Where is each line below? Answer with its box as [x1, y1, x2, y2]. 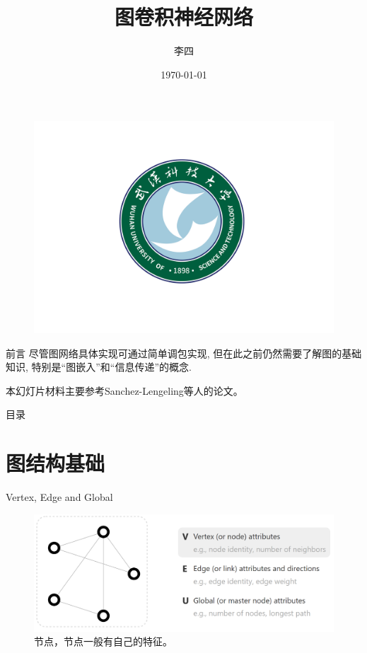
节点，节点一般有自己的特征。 [34, 634, 173, 649]
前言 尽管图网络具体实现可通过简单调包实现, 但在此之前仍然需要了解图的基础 [6, 345, 362, 360]
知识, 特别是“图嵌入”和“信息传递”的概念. [6, 359, 192, 374]
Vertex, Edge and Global [6, 490, 113, 504]
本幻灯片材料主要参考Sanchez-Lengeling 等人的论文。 [6, 383, 243, 398]
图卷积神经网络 [114, 2, 253, 31]
